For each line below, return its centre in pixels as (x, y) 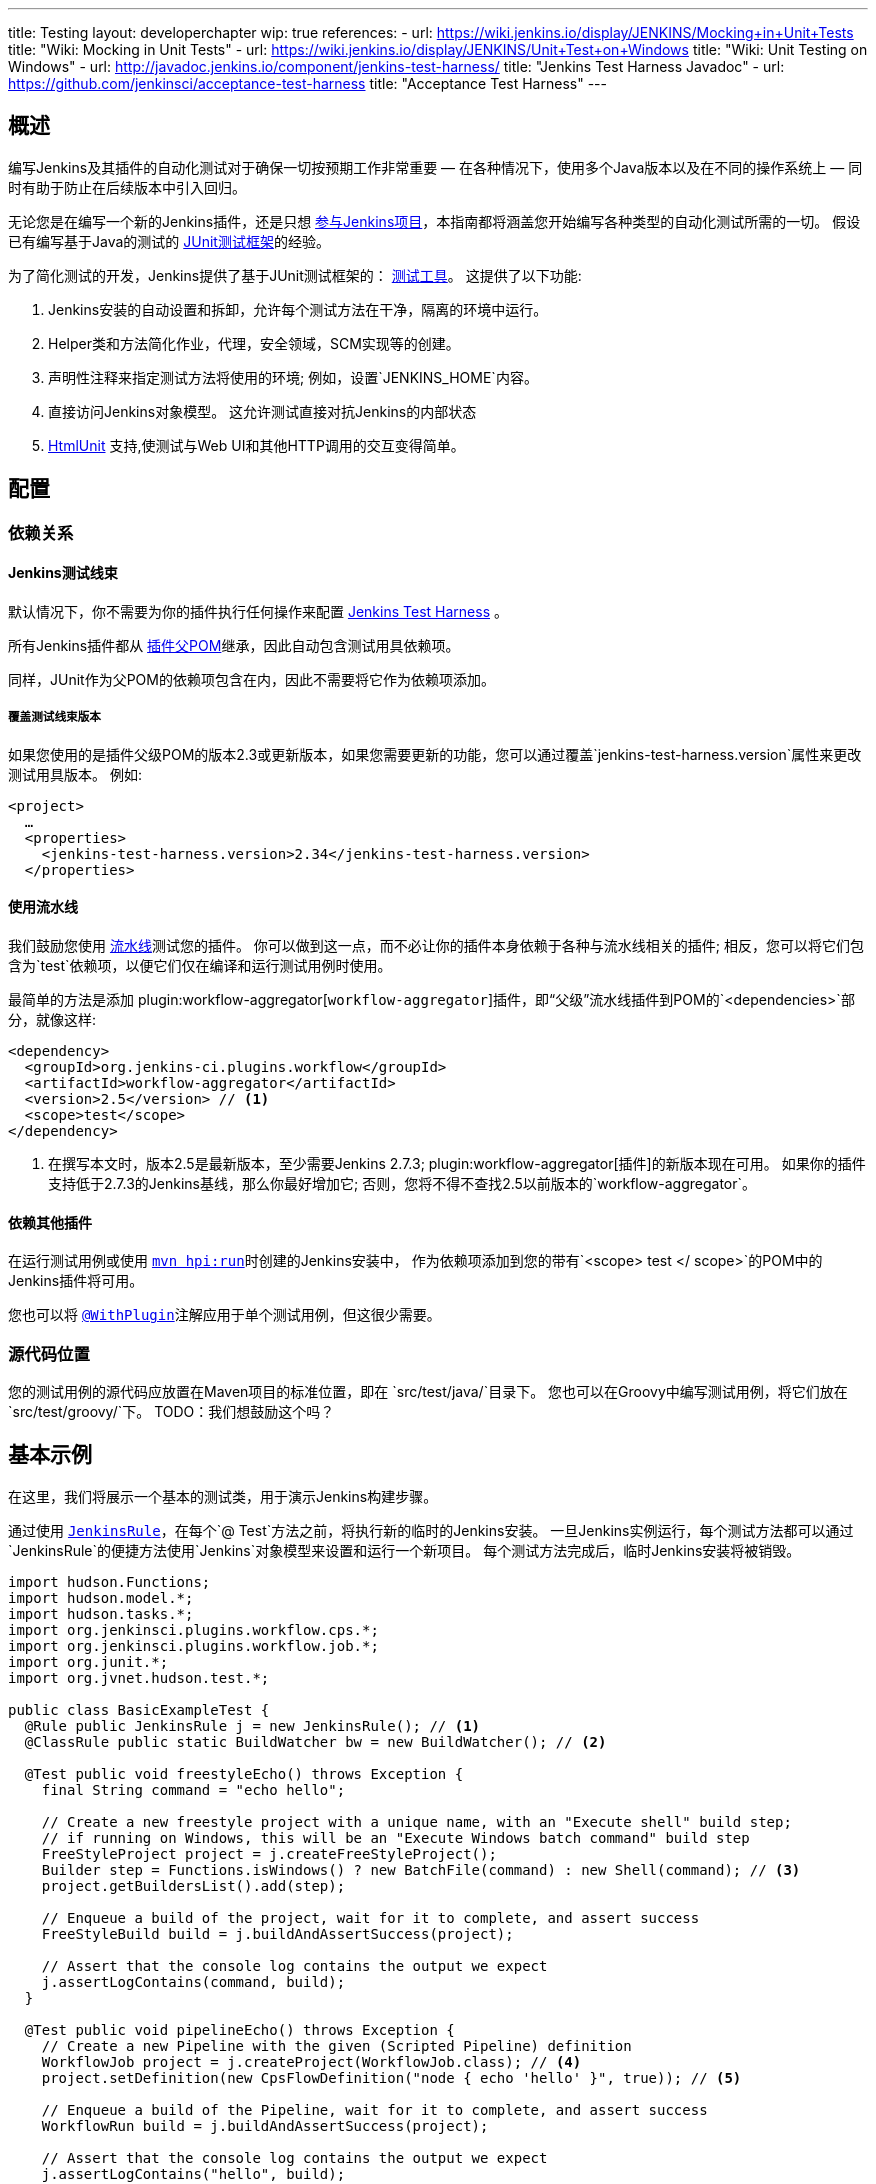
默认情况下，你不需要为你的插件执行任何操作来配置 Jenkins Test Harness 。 (258, 611)
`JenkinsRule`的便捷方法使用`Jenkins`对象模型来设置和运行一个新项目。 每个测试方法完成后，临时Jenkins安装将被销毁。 (404, 1550)
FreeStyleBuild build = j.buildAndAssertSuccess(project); (277, 1933)
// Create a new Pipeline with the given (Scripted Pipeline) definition (336, 2045)
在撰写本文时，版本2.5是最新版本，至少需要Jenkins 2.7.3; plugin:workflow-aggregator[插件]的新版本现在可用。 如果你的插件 (457, 1163)
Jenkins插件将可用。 (76, 1281)
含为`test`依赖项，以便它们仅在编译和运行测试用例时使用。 (200, 965)
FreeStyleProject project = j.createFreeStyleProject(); (269, 1853)
